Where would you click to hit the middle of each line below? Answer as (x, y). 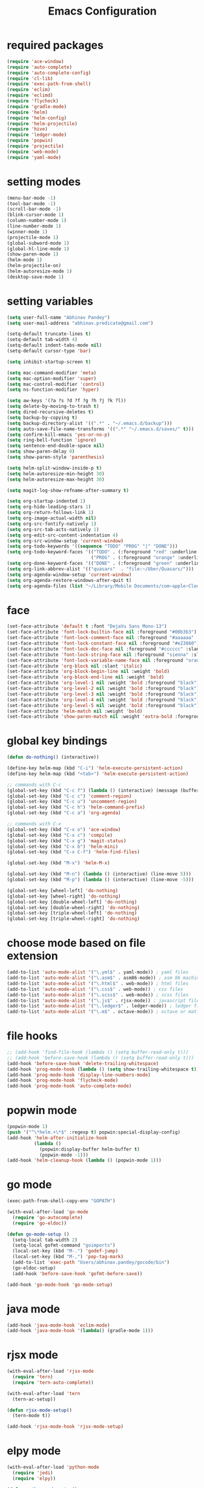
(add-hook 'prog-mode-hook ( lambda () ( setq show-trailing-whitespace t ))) (104, 1069)
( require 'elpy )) (34, 1478)
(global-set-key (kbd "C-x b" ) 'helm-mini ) (63, 847)
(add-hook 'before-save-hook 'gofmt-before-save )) (77, 1273)
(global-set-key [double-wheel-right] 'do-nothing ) (73, 908)
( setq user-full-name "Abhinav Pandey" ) (59, 317)
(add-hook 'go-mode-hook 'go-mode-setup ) (60, 1285)
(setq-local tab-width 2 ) (45, 1240)
